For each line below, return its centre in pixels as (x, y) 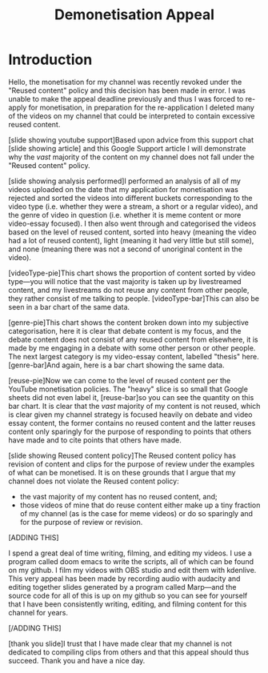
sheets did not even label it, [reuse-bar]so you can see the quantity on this (131, 397)
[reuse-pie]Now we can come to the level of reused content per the (120, 380)
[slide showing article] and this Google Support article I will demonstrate (127, 148)
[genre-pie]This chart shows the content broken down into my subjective (129, 322)
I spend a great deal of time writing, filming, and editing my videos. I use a (130, 553)
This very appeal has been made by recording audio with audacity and (124, 579)
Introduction (50, 60)
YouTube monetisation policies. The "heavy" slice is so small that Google (128, 389)
